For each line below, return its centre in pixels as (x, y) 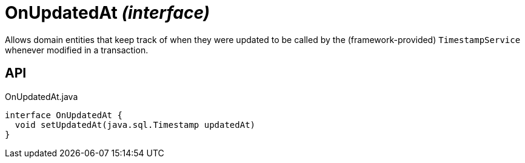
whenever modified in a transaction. (77, 50)
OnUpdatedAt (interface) (108, 13)
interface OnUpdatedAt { (64, 115)
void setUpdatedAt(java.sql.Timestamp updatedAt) (135, 125)
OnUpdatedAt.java (42, 96)
